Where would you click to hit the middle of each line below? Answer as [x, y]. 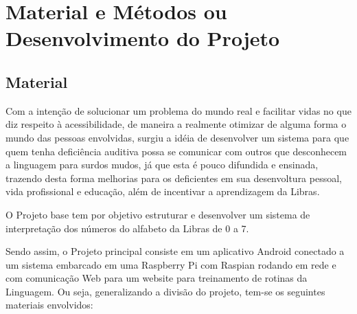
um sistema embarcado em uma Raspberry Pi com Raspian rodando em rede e [171, 264]
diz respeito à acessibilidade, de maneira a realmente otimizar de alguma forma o [176, 124]
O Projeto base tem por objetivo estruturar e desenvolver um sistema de [158, 214]
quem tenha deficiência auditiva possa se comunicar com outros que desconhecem [176, 151]
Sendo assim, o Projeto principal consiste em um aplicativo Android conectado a [175, 251]
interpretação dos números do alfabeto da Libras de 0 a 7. [127, 228]
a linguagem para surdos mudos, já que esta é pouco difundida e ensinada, [162, 165]
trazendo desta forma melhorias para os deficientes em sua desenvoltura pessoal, [174, 178]
